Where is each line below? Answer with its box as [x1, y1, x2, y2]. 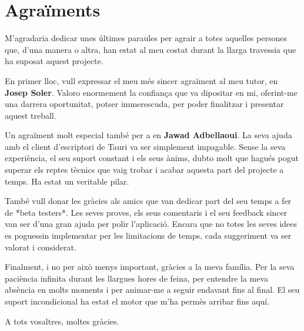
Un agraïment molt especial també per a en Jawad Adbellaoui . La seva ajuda [5, 129, 292, 141]
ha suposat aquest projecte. [5, 55, 103, 67]
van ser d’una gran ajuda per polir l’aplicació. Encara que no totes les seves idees [5, 218, 298, 230]
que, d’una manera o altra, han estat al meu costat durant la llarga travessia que [5, 43, 296, 55]
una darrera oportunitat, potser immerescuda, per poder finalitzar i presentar [5, 98, 284, 110]
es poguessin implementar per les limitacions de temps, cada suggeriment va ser [5, 229, 292, 242]
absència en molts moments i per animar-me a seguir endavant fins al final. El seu [5, 283, 300, 296]
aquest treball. [5, 109, 56, 121]
